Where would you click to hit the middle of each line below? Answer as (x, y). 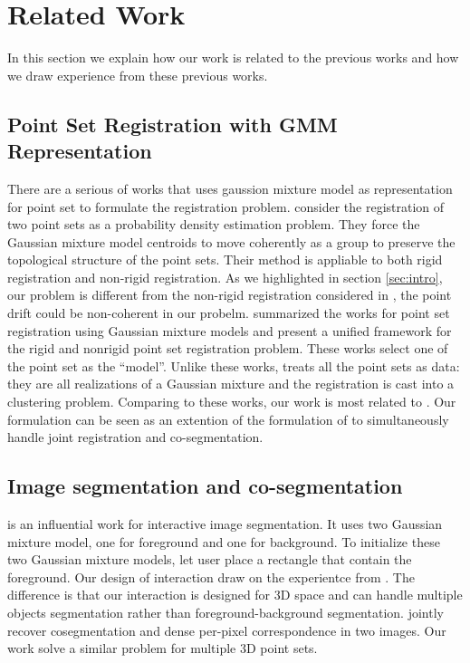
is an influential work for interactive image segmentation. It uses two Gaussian (225, 524)
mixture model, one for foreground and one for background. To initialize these (224, 541)
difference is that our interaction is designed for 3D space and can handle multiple (235, 595)
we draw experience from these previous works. (138, 75)
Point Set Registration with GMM (173, 124)
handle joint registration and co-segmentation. (135, 437)
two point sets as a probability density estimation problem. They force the (214, 224)
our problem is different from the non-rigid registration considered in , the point (230, 295)
